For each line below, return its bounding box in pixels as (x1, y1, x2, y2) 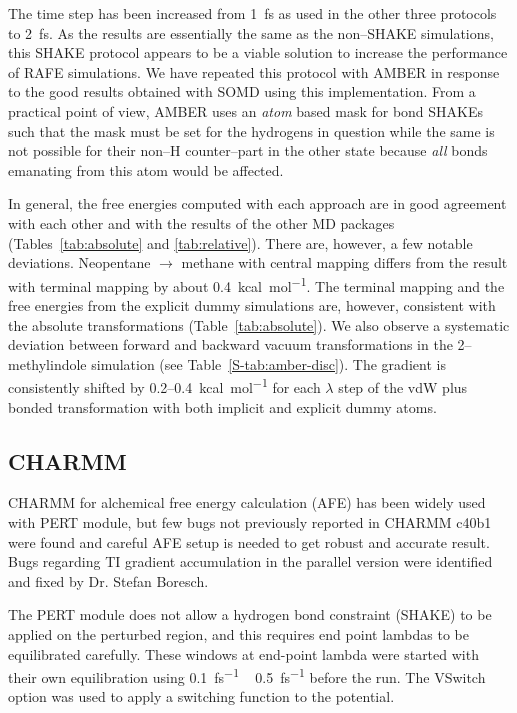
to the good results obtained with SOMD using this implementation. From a (8, 81, 476, 102)
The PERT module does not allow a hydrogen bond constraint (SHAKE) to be (8, 604, 492, 625)
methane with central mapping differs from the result (181, 252, 508, 273)
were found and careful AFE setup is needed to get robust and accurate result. (8, 531, 490, 552)
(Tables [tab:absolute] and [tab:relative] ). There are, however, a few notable (8, 232, 473, 253)
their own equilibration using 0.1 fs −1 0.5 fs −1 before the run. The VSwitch (8, 664, 486, 687)
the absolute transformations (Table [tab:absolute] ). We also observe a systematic (8, 314, 510, 335)
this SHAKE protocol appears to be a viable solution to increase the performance (8, 42, 508, 63)
